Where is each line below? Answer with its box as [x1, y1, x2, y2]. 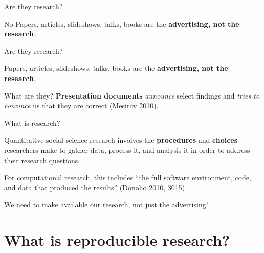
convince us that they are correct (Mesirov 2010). [4, 100, 159, 111]
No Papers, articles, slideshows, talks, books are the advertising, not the [4, 18, 239, 29]
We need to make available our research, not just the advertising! [4, 199, 208, 210]
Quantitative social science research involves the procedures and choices [4, 134, 238, 145]
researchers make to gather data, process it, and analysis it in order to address [4, 144, 250, 155]
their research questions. [4, 154, 80, 165]
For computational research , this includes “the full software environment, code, [4, 172, 251, 183]
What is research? [4, 117, 60, 128]
